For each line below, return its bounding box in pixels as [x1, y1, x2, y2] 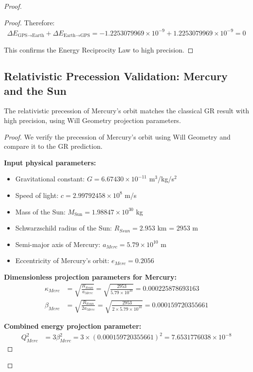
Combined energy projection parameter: [4, 321, 142, 331]
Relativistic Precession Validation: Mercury [4, 69, 228, 84]
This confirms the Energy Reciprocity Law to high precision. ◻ [4, 45, 194, 55]
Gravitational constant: [15, 174, 85, 184]
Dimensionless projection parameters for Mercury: [4, 271, 177, 282]
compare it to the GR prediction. [4, 141, 103, 151]
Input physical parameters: [4, 157, 96, 167]
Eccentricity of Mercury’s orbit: [15, 255, 109, 266]
